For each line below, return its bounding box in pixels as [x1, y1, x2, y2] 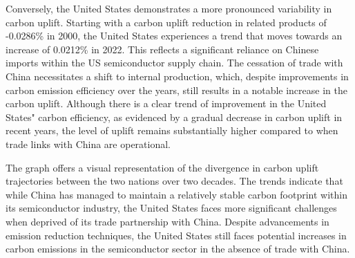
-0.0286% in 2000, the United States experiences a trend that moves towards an [6, 28, 343, 43]
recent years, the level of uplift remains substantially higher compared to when [6, 123, 338, 138]
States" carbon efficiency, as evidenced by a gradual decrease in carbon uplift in [6, 109, 343, 124]
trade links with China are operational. [6, 136, 171, 151]
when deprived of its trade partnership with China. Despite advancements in [6, 214, 329, 228]
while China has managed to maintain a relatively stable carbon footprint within [6, 187, 347, 201]
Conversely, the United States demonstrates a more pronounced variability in [6, 1, 332, 15]
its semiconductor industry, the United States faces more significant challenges [6, 201, 337, 215]
